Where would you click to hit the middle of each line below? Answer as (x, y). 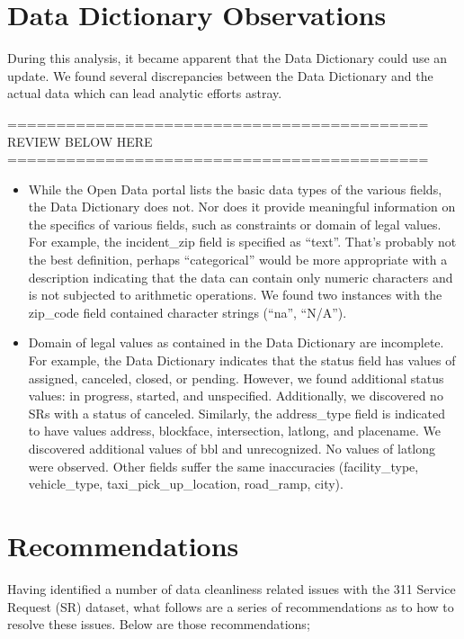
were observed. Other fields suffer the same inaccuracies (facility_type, (223, 466)
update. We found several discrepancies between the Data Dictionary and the (220, 75)
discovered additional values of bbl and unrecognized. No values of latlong (232, 448)
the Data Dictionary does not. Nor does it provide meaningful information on (242, 207)
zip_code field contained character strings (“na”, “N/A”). (187, 312)
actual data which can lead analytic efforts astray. (145, 93)
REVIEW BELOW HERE (80, 141)
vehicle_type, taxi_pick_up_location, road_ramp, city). (186, 484)
